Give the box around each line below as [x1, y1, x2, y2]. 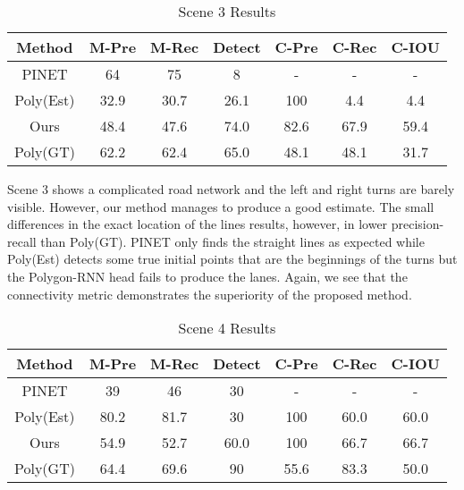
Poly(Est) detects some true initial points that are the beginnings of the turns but [7, 249, 458, 268]
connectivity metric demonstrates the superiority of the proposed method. [7, 284, 412, 303]
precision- [391, 215, 444, 233]
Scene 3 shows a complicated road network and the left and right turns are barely [7, 180, 455, 198]
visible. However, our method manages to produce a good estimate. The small [7, 197, 434, 215]
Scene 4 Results [178, 317, 276, 339]
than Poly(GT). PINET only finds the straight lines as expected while [40, 232, 425, 250]
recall [7, 232, 37, 250]
